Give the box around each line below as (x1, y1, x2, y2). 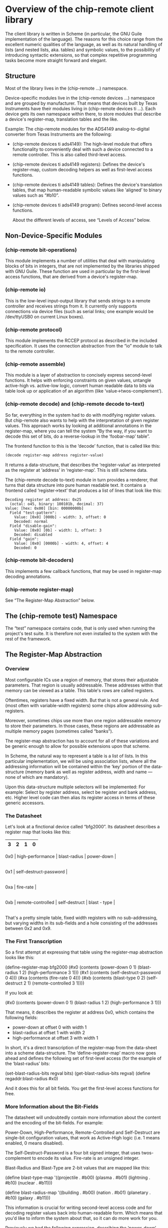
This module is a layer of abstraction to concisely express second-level (5, 372, 152, 378)
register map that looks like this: (5, 829, 71, 835)
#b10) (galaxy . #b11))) (5, 1195, 51, 1201)
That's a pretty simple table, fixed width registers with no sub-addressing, (5, 914, 157, 920)
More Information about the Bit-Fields (5, 1103, 98, 1110)
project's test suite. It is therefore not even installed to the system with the (5, 630, 158, 637)
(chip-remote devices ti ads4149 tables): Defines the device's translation (12, 181, 162, 187)
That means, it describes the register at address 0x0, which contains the (5, 1009, 154, 1015)
